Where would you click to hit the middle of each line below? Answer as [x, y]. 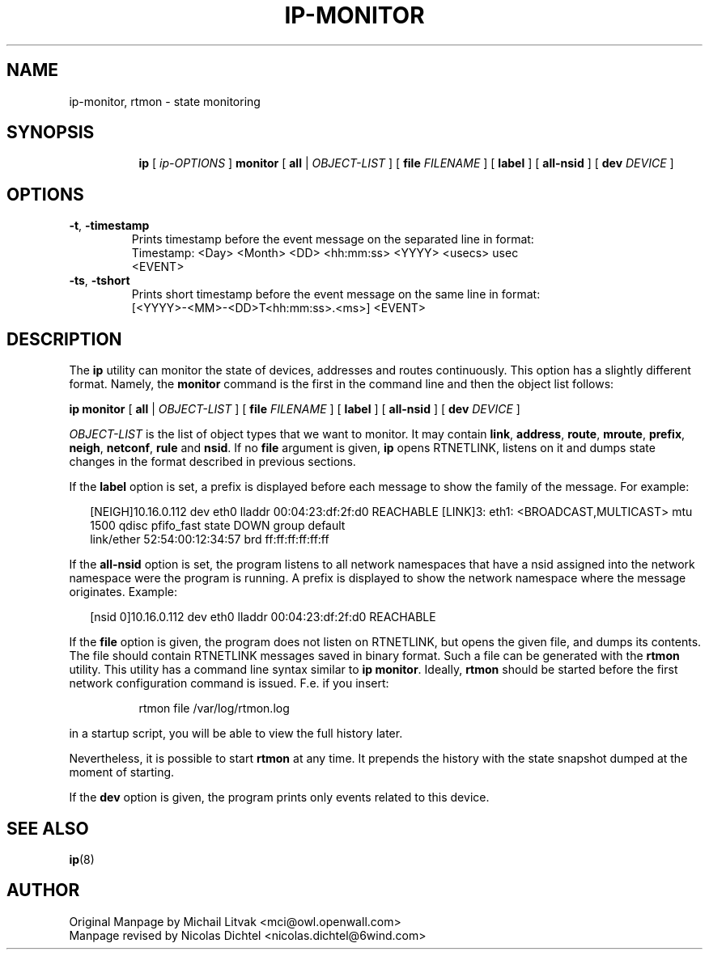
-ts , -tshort [100, 281]
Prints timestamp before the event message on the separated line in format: [333, 239]
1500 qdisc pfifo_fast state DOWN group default [218, 526]
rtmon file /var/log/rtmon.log [214, 709]
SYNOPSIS [51, 133]
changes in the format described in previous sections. [212, 462]
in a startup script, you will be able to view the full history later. [236, 734]
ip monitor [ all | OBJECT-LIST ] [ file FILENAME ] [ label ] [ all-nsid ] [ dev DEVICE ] [295, 409]
